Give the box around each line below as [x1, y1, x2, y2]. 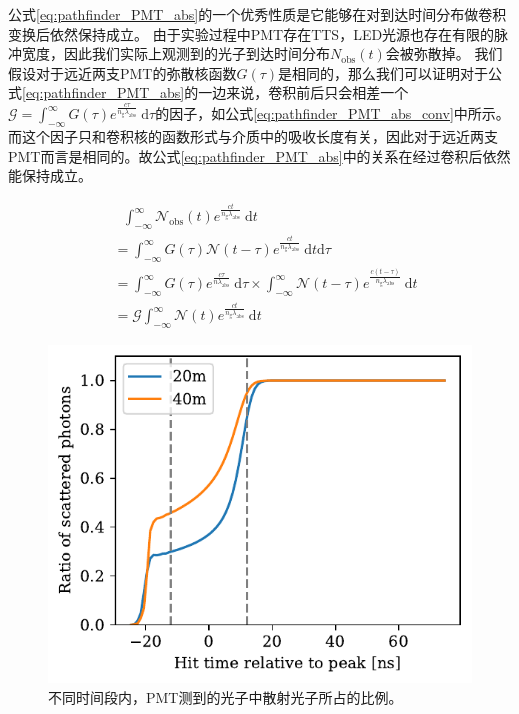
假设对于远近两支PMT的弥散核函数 [8, 62, 237, 83]
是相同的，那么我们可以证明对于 [278, 62, 489, 83]
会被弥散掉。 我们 [385, 43, 503, 64]
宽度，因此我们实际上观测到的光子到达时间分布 [21, 43, 330, 64]
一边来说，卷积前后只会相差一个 [198, 82, 409, 103]
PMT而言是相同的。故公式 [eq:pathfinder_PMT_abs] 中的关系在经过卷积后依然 [8, 145, 511, 166]
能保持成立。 [8, 165, 92, 186]
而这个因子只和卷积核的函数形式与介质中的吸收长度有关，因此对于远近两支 [8, 126, 498, 147]
